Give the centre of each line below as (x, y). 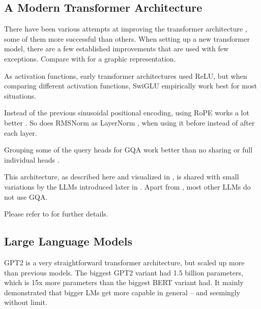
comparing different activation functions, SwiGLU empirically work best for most (130, 86)
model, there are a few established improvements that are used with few (117, 49)
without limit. (26, 302)
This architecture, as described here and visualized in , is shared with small (122, 177)
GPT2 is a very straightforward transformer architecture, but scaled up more (124, 262)
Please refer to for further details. (56, 214)
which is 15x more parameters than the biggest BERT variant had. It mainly (124, 282)
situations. (20, 95)
